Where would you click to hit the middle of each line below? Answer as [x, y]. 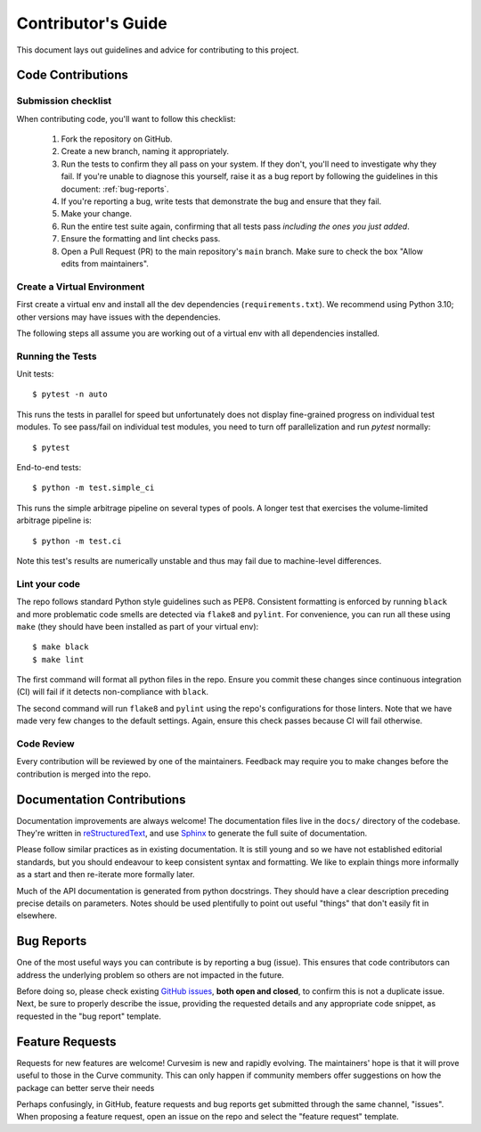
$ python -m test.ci [77, 541]
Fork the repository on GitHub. [117, 139]
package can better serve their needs [86, 1087]
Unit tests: [35, 374]
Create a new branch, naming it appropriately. [145, 151]
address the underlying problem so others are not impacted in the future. [150, 974]
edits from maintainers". [105, 264]
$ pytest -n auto [70, 395]
